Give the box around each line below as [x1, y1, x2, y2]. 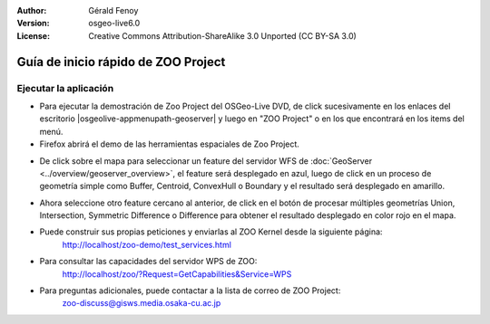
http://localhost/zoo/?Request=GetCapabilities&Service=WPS [62, 268, 292, 280]
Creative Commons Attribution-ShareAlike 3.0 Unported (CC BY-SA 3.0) [88, 30, 358, 41]
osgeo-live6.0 [88, 18, 141, 29]
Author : [16, 5, 47, 15]
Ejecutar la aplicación [16, 81, 114, 94]
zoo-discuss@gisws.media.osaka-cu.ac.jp [62, 298, 221, 309]
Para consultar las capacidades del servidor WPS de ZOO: [39, 256, 258, 267]
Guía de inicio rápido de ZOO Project [16, 54, 226, 70]
